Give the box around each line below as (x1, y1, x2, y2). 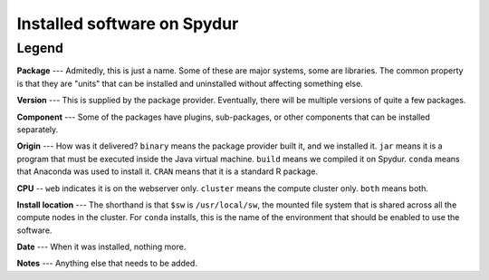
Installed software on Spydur (16, 14, 239, 34)
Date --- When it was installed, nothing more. (16, 241, 187, 253)
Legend (16, 40, 63, 56)
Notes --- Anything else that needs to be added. (16, 258, 198, 269)
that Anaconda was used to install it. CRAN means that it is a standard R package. (16, 166, 319, 177)
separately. (16, 123, 59, 135)
